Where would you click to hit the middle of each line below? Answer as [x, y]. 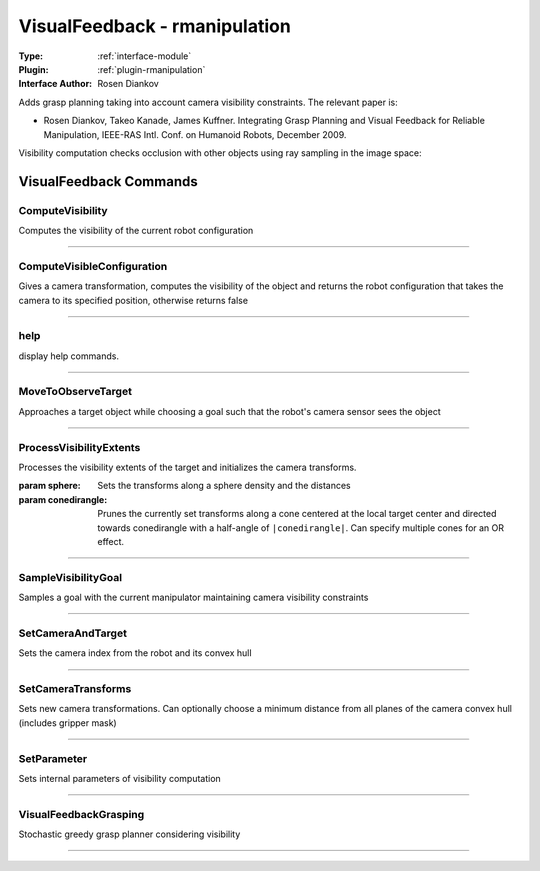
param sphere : [49, 486]
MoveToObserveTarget [75, 392]
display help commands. [69, 356]
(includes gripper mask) [67, 722]
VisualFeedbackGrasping [81, 814]
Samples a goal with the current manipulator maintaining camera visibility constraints [193, 597]
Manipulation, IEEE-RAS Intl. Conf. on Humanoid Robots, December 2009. [195, 134]
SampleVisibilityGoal [70, 577]
